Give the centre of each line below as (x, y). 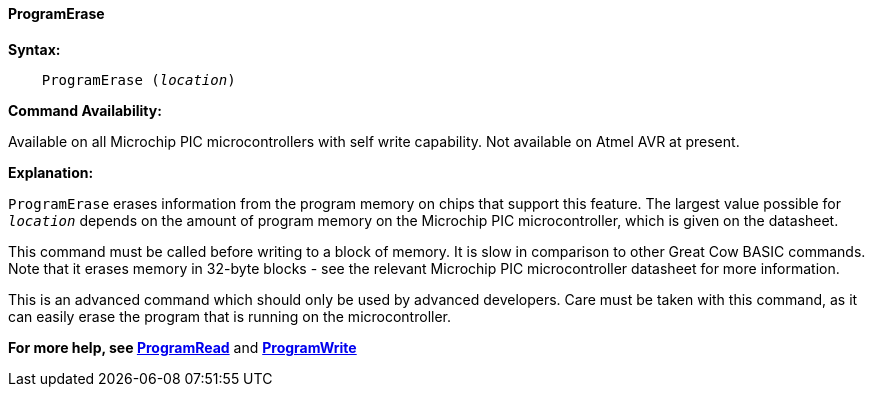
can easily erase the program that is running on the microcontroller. (230, 316)
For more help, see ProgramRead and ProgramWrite (182, 347)
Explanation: (51, 172)
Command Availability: (85, 110)
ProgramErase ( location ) (138, 79)
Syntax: (34, 49)
